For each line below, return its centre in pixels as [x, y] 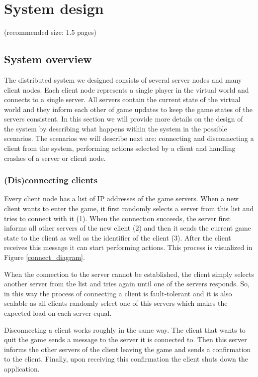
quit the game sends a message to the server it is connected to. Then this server [126, 339]
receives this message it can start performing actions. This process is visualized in [128, 247]
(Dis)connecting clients [51, 180]
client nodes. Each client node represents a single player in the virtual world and [127, 89]
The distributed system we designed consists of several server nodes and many [123, 79]
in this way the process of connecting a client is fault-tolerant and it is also [118, 293]
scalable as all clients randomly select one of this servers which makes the [116, 303]
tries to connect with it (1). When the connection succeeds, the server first [117, 218]
